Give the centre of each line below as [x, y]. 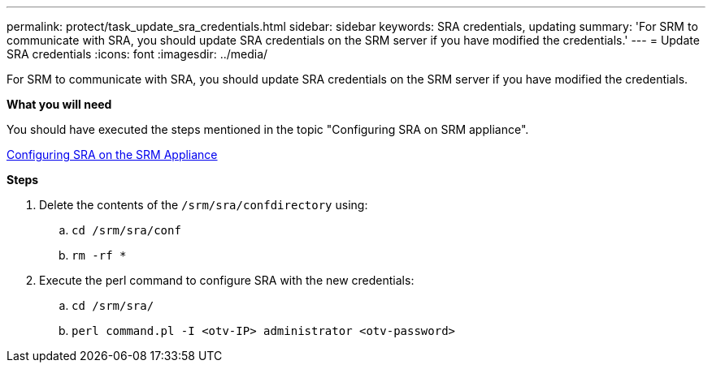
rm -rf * [99, 255]
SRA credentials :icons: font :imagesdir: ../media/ [137, 54]
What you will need [59, 104]
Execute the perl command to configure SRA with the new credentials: [227, 280]
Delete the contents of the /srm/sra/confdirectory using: [204, 205]
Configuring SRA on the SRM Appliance [112, 154]
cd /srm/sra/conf [126, 230]
